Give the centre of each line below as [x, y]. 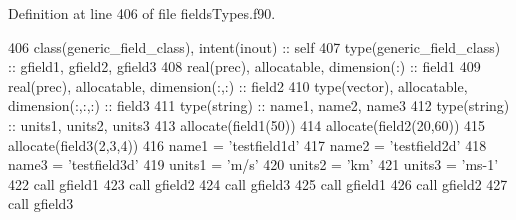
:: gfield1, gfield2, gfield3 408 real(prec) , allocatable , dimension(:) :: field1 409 [244, 66]
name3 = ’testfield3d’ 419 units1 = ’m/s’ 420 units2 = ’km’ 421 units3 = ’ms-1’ [253, 164]
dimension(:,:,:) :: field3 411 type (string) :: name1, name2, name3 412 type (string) [259, 105]
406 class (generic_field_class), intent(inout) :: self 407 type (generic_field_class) [254, 46]
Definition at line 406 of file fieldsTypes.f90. [142, 13]
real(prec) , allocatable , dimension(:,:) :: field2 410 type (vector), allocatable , [238, 85]
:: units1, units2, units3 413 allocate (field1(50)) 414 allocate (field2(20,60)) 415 [247, 124]
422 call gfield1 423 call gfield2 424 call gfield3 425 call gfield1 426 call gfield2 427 [258, 183]
